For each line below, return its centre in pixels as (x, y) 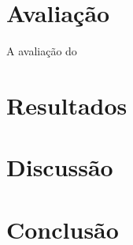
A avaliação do (42, 51)
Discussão (60, 167)
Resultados (67, 105)
